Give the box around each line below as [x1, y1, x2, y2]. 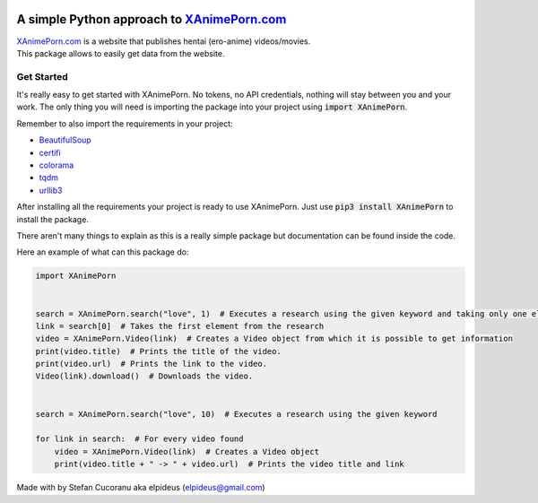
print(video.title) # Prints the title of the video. [35, 346, 282, 356]
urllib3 [39, 185, 63, 195]
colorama [39, 160, 74, 170]
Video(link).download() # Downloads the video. [35, 371, 254, 381]
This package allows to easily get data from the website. [16, 48, 225, 58]
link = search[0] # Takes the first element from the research [35, 321, 325, 331]
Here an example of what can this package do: [16, 247, 189, 257]
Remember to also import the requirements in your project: [16, 117, 233, 129]
